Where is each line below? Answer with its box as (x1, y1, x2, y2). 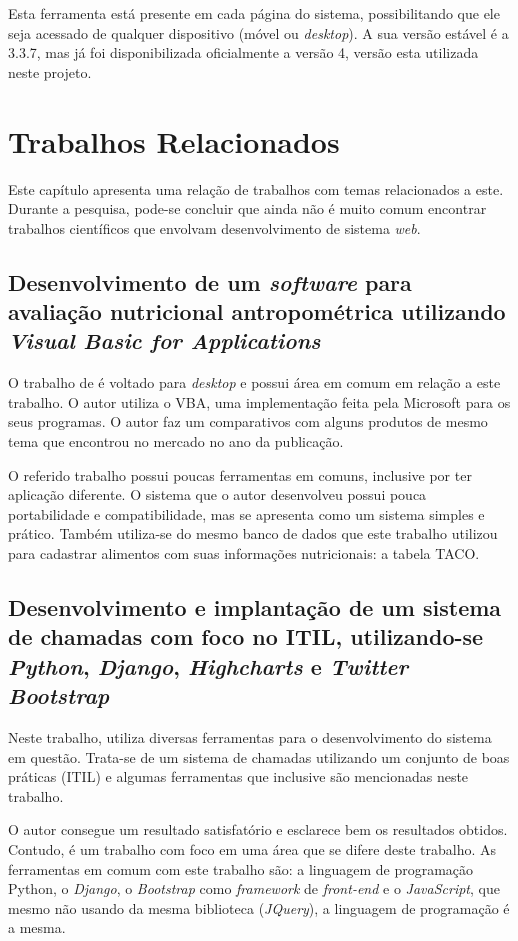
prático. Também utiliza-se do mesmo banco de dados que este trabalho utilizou (8, 523, 498, 544)
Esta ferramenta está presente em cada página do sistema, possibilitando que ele (8, 3, 500, 23)
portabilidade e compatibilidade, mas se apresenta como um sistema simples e (8, 503, 485, 524)
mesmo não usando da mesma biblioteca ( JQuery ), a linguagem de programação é (8, 897, 510, 918)
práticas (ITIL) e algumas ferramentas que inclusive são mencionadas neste (8, 766, 469, 787)
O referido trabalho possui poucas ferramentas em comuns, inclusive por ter (8, 464, 472, 485)
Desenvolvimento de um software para (8, 266, 412, 297)
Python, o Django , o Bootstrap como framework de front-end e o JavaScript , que (8, 878, 500, 899)
